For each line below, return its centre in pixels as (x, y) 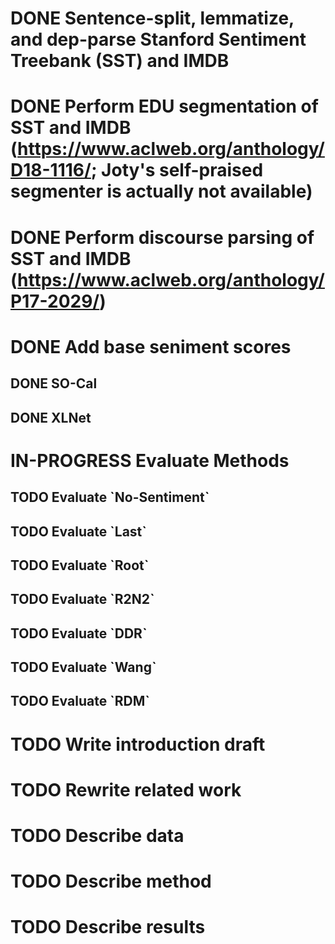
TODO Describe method (111, 881)
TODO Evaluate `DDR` (79, 633)
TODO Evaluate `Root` (80, 565)
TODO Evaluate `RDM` (80, 701)
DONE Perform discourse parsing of (162, 237)
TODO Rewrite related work (126, 789)
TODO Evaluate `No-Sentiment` (110, 497)
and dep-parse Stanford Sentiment (158, 39)
